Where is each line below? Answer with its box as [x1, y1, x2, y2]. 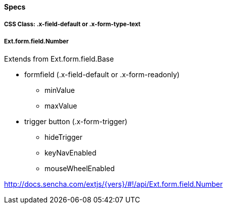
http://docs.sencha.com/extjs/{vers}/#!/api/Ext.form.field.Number [4, 180, 223, 189]
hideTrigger [44, 133, 82, 142]
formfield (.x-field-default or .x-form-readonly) [24, 70, 180, 79]
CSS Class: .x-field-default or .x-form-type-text [4, 21, 141, 28]
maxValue [44, 101, 77, 111]
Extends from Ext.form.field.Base [4, 55, 114, 64]
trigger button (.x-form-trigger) [24, 117, 127, 126]
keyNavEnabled [44, 148, 97, 158]
